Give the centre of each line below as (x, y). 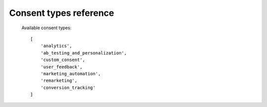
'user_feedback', (61, 67)
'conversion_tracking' (68, 87)
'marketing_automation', (70, 74)
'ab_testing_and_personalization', (84, 53)
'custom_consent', (63, 60)
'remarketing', (59, 81)
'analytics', (56, 46)
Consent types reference (62, 13)
